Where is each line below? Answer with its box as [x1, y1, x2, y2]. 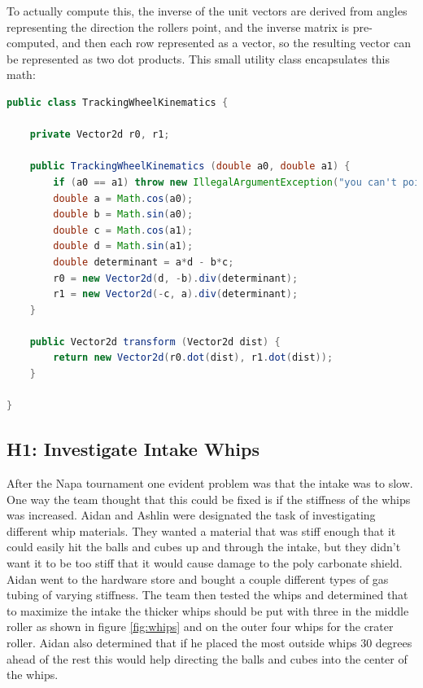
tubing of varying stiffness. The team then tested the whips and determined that [7, 586, 408, 603]
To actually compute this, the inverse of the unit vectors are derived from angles [7, 2, 408, 19]
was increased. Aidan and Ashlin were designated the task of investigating [7, 506, 376, 524]
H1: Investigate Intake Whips [7, 436, 259, 462]
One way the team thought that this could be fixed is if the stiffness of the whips [7, 490, 411, 507]
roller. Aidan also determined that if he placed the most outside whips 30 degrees [7, 633, 412, 651]
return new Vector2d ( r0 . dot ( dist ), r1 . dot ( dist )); [53, 352, 334, 364]
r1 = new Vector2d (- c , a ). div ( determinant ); [53, 288, 299, 300]
